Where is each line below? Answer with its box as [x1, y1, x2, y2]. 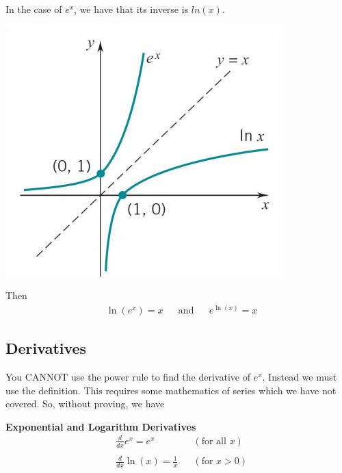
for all [201, 436, 226, 446]
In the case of [5, 2, 62, 16]
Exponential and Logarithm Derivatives [5, 419, 196, 433]
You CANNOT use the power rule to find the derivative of [5, 370, 250, 384]
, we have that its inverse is [74, 2, 189, 16]
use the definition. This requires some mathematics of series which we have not [5, 383, 337, 397]
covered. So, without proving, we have [5, 396, 165, 411]
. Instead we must [262, 370, 337, 384]
